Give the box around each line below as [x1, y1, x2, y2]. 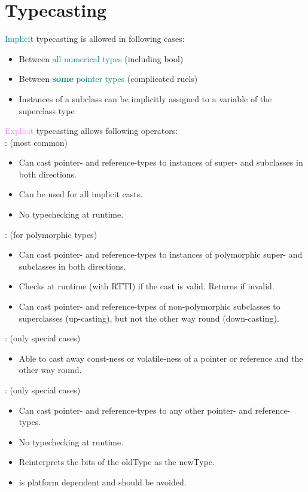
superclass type [19, 104, 75, 117]
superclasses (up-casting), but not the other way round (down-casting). [19, 311, 279, 324]
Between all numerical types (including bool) [19, 52, 184, 65]
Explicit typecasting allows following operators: [5, 124, 178, 137]
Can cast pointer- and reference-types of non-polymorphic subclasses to [19, 300, 280, 313]
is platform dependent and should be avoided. [19, 475, 187, 488]
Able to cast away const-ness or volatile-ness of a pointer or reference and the [19, 352, 303, 364]
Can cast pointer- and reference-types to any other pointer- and [19, 404, 252, 416]
